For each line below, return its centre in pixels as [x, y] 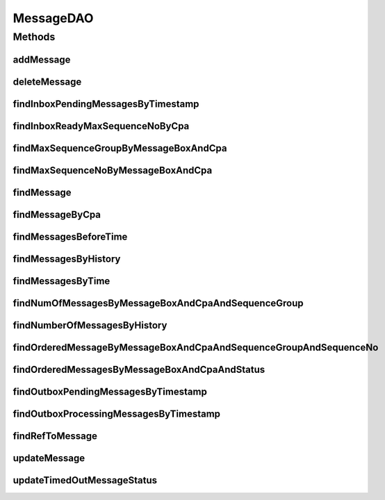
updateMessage [49, 458]
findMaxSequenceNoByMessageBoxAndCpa [113, 170]
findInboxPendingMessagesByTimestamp [106, 104]
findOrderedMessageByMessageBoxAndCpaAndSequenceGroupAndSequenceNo [196, 347]
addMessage [42, 59]
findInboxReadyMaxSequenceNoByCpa [101, 126]
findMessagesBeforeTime [70, 236]
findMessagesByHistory [67, 259]
